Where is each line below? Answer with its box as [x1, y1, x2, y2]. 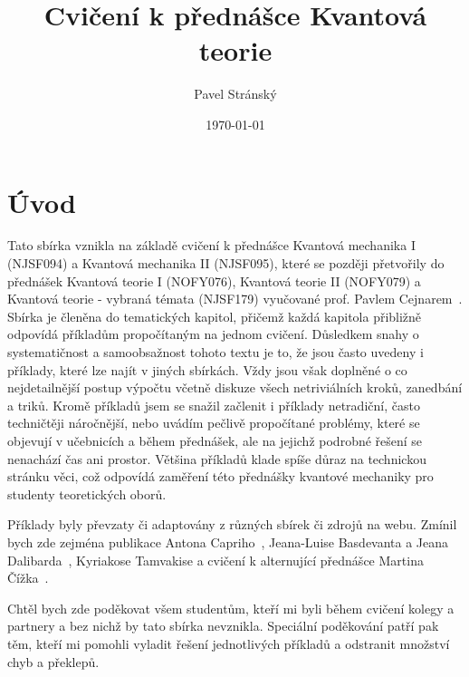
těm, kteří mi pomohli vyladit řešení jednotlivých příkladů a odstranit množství [7, 633, 450, 653]
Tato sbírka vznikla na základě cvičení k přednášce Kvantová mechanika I [7, 236, 416, 255]
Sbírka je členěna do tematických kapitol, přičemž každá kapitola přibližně [7, 306, 422, 325]
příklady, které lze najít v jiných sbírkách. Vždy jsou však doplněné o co [7, 360, 407, 379]
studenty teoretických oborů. [7, 484, 167, 503]
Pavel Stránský [194, 84, 277, 103]
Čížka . [7, 568, 49, 587]
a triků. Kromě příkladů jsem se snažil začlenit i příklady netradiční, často [7, 395, 420, 414]
